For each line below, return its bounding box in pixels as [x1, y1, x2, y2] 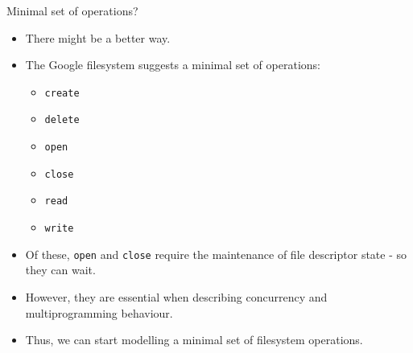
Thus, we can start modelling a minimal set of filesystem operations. [25, 331, 363, 348]
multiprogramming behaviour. [25, 304, 173, 321]
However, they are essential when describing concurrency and [25, 288, 328, 305]
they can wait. [25, 261, 96, 278]
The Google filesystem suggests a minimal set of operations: [25, 56, 320, 73]
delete [44, 114, 80, 126]
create [44, 87, 80, 99]
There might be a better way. [25, 29, 171, 46]
